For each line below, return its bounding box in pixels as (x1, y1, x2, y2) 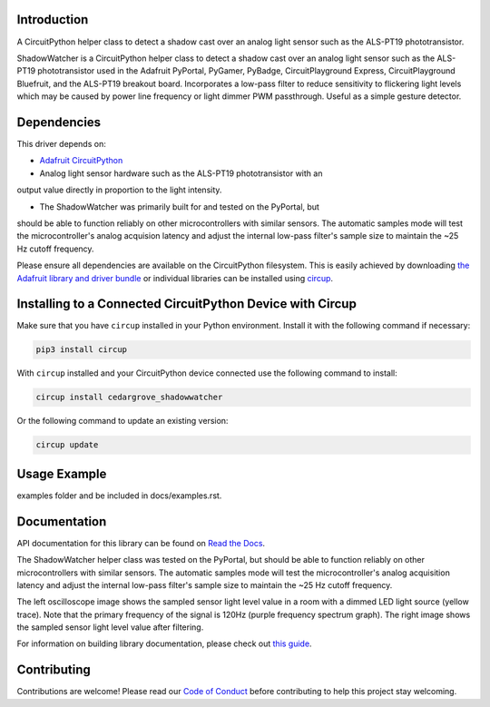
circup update (35, 440, 99, 450)
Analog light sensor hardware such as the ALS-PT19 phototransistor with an (39, 168, 323, 179)
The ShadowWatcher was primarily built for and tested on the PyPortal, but (39, 201, 319, 212)
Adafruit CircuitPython (39, 155, 123, 166)
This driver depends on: (16, 138, 106, 149)
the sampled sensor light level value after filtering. (16, 622, 204, 633)
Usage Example (16, 466, 107, 481)
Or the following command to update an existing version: (16, 416, 229, 427)
